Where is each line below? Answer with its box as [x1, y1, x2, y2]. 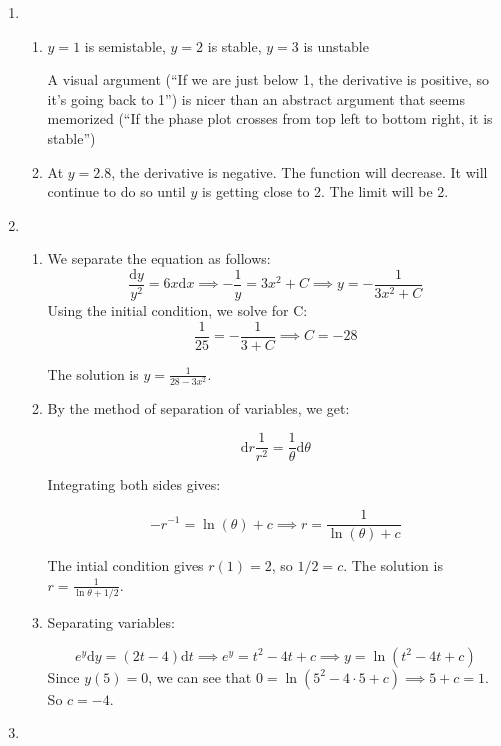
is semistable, [84, 35, 166, 56]
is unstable [303, 35, 369, 56]
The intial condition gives [47, 555, 204, 576]
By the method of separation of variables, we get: [47, 397, 350, 418]
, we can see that [148, 666, 252, 687]
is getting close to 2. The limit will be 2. [201, 181, 449, 202]
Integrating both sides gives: [47, 474, 221, 495]
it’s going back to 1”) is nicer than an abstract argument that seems [47, 88, 465, 109]
